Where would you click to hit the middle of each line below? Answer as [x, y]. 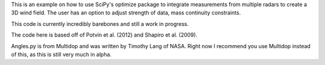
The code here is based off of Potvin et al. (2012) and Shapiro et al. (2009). [104, 35]
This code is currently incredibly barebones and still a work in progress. [100, 23]
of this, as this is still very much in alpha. [61, 54]
